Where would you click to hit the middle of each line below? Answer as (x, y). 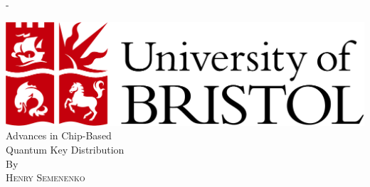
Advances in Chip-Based (59, 135)
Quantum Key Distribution (65, 149)
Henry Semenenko (46, 177)
